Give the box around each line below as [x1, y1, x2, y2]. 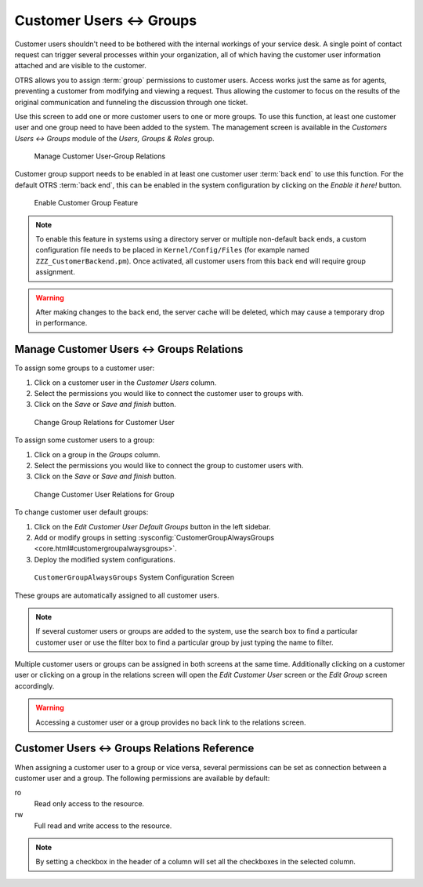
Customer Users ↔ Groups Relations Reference [14, 742, 255, 755]
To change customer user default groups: [14, 507, 149, 517]
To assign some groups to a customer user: [14, 363, 155, 373]
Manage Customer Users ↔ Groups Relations [14, 343, 244, 356]
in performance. [35, 318, 88, 328]
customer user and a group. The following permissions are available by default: [14, 773, 270, 783]
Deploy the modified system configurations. [34, 554, 175, 564]
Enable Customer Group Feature [34, 198, 139, 208]
